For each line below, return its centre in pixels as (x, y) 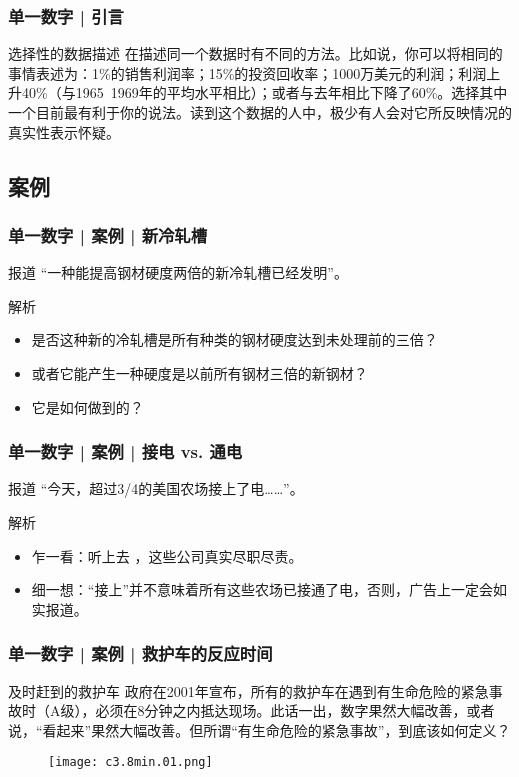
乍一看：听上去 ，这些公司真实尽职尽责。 (167, 555)
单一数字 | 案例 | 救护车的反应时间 (140, 653)
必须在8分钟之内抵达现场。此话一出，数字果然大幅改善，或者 (295, 710)
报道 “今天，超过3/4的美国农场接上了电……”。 (156, 488)
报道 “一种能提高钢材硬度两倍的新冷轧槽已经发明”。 (178, 272)
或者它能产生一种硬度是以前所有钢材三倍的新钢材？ (199, 372)
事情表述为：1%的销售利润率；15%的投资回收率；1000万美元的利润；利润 (247, 72)
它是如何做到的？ (87, 406)
